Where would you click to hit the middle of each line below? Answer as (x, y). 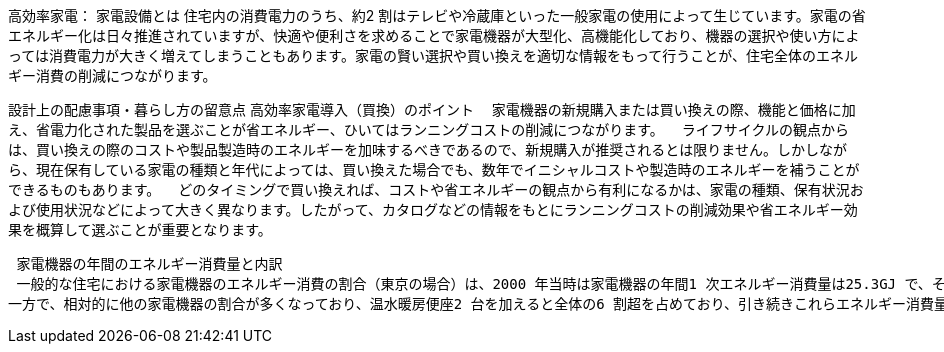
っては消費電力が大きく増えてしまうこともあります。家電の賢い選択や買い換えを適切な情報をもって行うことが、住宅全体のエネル (433, 55)
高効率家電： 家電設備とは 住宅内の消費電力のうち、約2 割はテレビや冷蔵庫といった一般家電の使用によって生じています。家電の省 (437, 15)
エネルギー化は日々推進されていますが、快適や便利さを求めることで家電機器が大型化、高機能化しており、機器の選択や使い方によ (434, 35)
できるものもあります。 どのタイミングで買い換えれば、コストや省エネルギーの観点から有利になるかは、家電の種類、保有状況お (436, 189)
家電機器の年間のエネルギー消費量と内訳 (149, 264)
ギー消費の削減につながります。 (112, 75)
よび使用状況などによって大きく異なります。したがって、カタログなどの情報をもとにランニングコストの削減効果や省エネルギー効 (433, 209)
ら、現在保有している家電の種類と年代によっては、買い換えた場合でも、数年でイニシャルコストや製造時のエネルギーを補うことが (434, 169)
